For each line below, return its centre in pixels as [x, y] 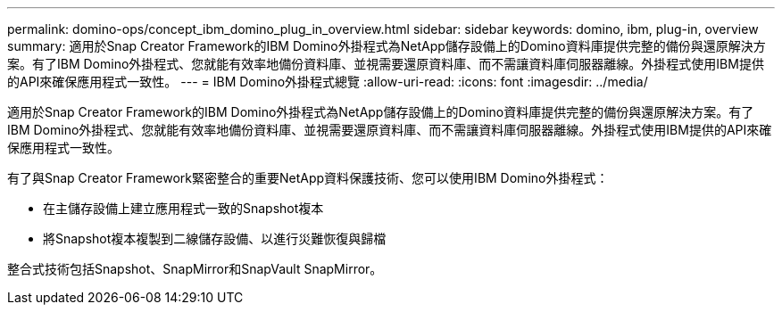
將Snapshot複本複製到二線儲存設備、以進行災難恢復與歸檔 [215, 238]
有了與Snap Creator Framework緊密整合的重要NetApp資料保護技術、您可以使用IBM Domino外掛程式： [308, 178]
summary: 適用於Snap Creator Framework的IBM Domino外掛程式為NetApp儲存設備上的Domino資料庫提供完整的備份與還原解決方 [387, 46]
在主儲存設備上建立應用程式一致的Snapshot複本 [183, 208]
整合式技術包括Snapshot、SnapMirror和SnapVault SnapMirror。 [195, 269]
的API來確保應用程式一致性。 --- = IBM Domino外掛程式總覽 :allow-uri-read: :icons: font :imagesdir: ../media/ [328, 82]
